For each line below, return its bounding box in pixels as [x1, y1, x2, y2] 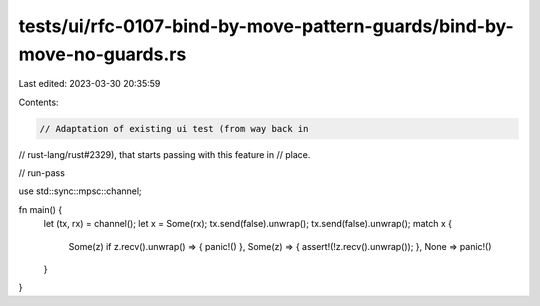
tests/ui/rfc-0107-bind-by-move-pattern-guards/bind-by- [18, 15, 514, 37]
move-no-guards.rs [18, 43, 187, 65]
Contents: [18, 96, 59, 108]
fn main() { [18, 203, 63, 215]
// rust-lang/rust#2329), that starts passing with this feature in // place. [18, 148, 311, 160]
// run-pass [18, 167, 65, 179]
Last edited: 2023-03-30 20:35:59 [18, 78, 161, 90]
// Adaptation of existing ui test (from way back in [39, 123, 309, 134]
